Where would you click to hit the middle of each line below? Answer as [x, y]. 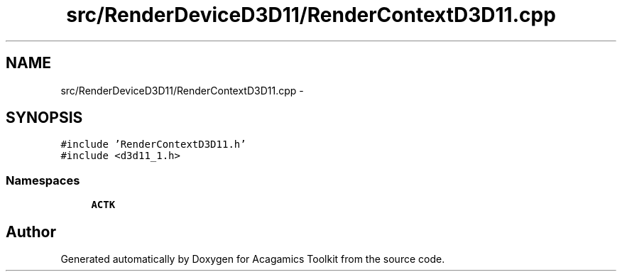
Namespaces [43, 180]
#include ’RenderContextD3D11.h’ [153, 145]
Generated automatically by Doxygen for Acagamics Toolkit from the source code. [253, 259]
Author [31, 232]
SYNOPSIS [44, 118]
